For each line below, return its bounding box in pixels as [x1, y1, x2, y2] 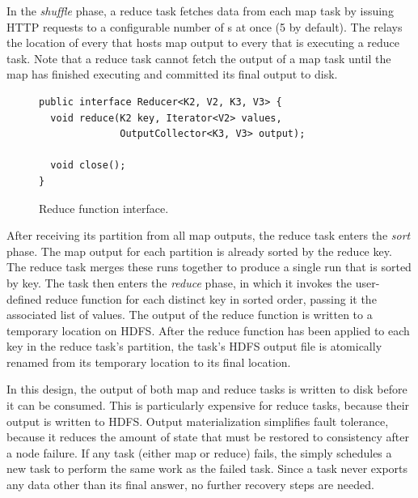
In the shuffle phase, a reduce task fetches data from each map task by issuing [6, 2, 394, 19]
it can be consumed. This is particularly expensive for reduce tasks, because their [6, 397, 410, 414]
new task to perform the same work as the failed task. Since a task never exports [6, 460, 408, 477]
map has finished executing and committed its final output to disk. [6, 66, 338, 83]
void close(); [50, 160, 126, 172]
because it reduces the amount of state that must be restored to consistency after [6, 428, 410, 445]
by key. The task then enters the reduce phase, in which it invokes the [6, 274, 352, 291]
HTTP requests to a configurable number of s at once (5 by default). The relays [6, 18, 403, 35]
